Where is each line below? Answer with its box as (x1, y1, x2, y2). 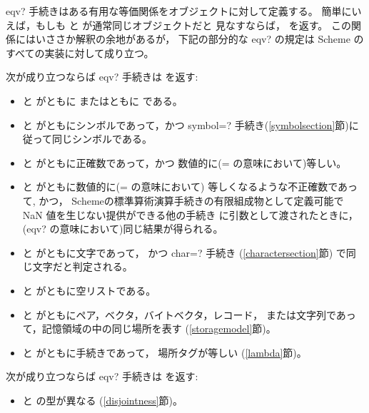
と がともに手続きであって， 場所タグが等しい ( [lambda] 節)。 (22, 345, 307, 360)
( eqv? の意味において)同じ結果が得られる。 (22, 221, 223, 236)
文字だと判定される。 (32, 259, 133, 274)
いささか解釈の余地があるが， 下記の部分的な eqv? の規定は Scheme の (35, 31, 364, 46)
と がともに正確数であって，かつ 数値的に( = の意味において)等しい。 (22, 155, 347, 170)
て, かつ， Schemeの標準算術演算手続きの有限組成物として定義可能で (22, 193, 344, 208)
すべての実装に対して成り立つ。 (6, 45, 154, 60)
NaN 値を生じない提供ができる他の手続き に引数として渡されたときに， (22, 207, 358, 222)
